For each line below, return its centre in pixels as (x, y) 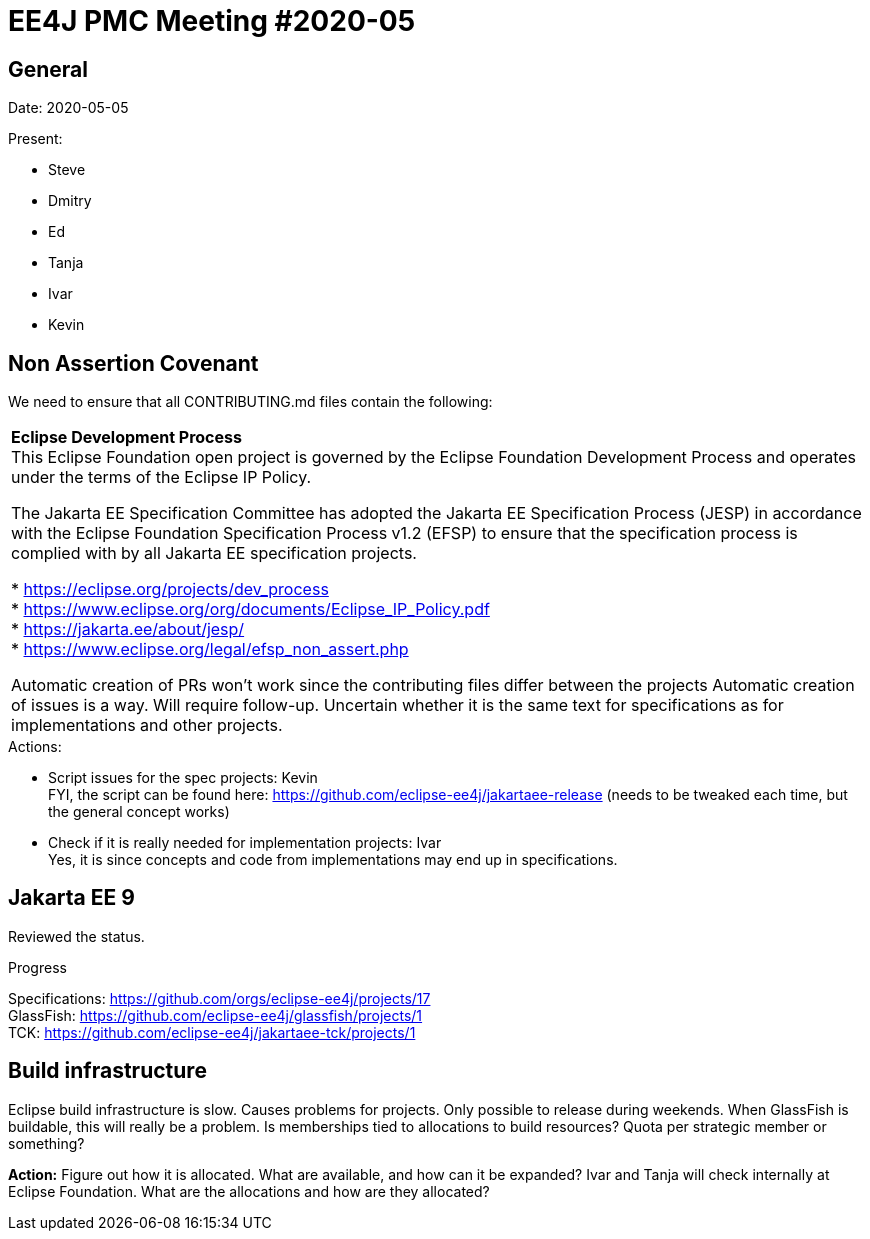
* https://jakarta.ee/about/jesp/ (128, 629)
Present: (35, 139)
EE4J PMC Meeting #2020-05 (212, 21)
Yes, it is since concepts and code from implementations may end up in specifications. (333, 860)
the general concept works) (139, 812)
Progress (37, 967)
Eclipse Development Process (126, 437)
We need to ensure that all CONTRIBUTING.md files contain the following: (250, 402)
